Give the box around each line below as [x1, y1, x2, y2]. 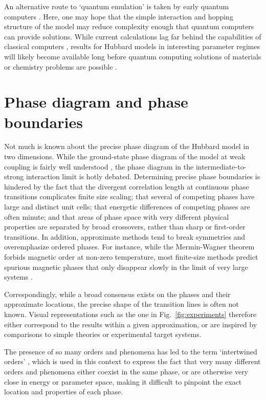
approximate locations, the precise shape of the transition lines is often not [4, 299, 239, 309]
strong [4, 171, 24, 182]
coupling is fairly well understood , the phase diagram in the [4, 161, 194, 172]
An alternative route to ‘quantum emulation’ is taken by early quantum [4, 1, 229, 11]
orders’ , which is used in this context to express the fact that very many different [4, 356, 261, 367]
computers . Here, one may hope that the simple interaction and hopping [4, 11, 233, 22]
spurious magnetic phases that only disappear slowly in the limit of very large [4, 261, 248, 272]
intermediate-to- [195, 161, 247, 172]
